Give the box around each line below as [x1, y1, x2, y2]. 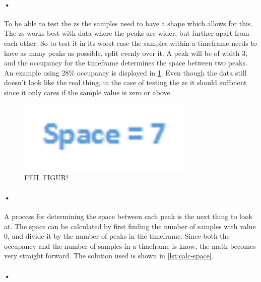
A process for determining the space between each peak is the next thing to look [4, 210, 252, 221]
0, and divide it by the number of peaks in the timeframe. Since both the [4, 231, 230, 241]
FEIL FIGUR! [24, 172, 69, 182]
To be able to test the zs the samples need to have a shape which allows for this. [4, 18, 253, 28]
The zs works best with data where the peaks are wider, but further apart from [4, 28, 249, 38]
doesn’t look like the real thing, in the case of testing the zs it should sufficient [4, 77, 247, 88]
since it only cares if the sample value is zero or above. [4, 87, 172, 97]
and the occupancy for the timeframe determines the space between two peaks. [4, 57, 247, 68]
